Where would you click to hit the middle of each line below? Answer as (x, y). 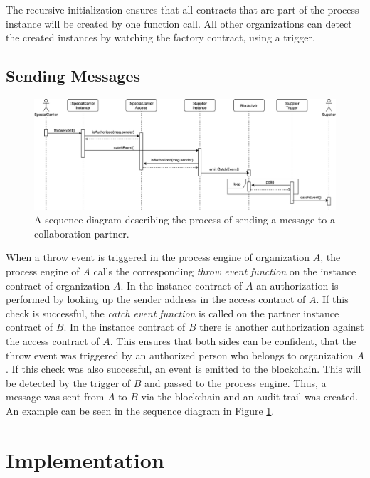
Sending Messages (73, 76)
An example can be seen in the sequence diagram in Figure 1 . (140, 410)
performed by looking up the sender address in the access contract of (156, 299)
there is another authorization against (282, 327)
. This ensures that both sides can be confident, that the (233, 341)
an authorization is (297, 285)
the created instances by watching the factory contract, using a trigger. (160, 37)
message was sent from (55, 397)
